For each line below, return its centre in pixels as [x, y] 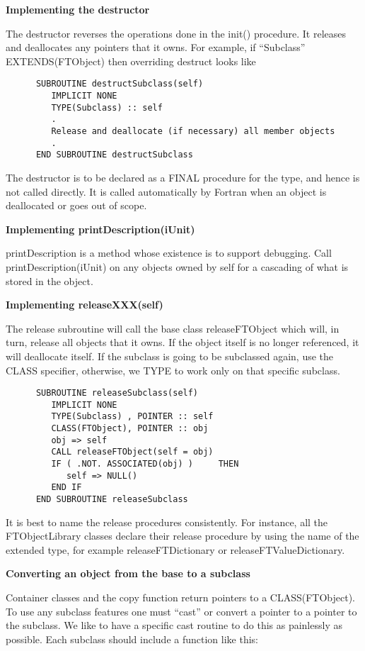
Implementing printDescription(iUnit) [100, 229]
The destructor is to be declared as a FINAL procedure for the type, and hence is [183, 177]
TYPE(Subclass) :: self [107, 107]
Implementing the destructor [78, 9]
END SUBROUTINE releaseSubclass [112, 499]
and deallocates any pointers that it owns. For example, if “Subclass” [156, 47]
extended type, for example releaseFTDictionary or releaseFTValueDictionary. [175, 549]
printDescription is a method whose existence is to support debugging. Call [169, 253]
